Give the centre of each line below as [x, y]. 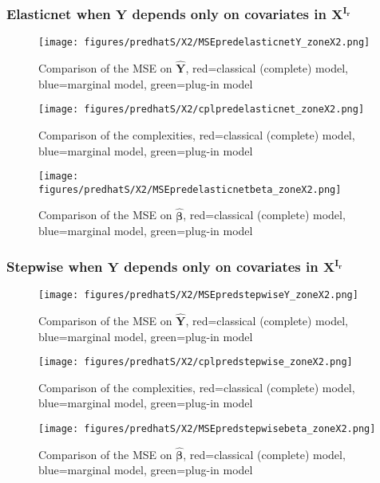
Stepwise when [55, 266]
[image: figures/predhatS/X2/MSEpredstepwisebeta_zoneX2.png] [207, 428]
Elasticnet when [59, 13]
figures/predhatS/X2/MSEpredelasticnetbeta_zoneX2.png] [190, 189]
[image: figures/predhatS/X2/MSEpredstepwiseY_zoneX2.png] [198, 295]
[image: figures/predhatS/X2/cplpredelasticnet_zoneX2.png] [202, 110]
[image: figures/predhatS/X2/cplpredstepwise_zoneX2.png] [196, 362]
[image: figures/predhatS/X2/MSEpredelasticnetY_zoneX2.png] [204, 43]
